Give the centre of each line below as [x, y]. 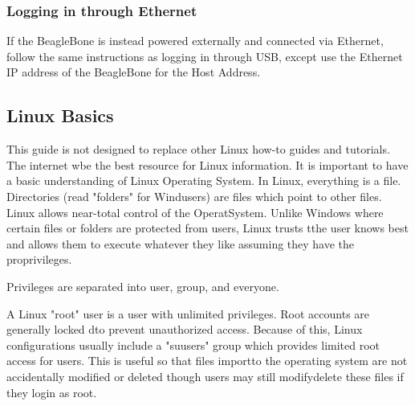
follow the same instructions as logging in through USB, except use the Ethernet [205, 56]
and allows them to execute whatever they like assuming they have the [181, 243]
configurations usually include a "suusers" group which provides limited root [193, 344]
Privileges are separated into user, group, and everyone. [143, 286]
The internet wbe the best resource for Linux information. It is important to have [207, 164]
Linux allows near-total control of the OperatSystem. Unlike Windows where [195, 212]
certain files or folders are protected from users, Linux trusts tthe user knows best [207, 228]
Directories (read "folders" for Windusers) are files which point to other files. [194, 196]
